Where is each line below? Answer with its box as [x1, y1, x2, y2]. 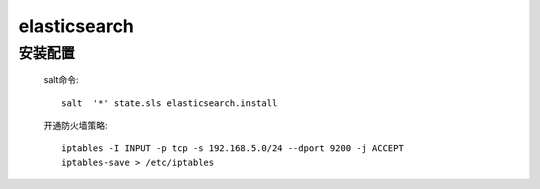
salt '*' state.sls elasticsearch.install [61, 97, 278, 109]
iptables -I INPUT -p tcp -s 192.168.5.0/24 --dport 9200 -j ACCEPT [61, 143, 404, 154]
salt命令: [43, 74, 79, 86]
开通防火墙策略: [43, 119, 109, 131]
